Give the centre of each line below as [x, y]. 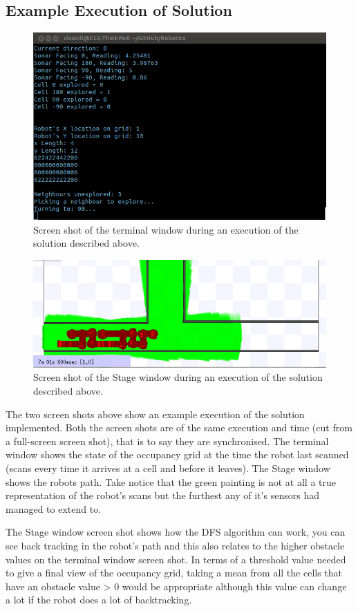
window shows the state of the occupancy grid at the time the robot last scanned [177, 454]
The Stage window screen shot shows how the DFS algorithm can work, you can [176, 532]
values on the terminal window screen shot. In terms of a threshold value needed [176, 559]
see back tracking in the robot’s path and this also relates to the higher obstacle [175, 545]
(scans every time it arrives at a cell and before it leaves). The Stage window [168, 468]
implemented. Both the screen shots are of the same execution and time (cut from [179, 427]
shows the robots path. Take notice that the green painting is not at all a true [171, 481]
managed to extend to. [54, 508]
